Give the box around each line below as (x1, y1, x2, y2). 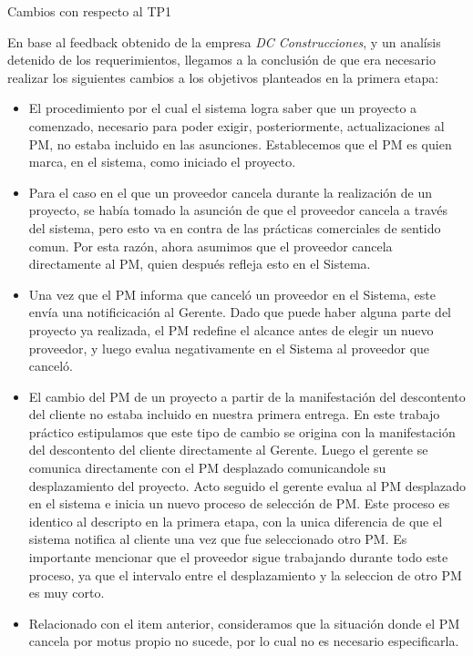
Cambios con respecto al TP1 (7, 2, 172, 20)
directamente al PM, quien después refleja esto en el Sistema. (28, 254, 371, 273)
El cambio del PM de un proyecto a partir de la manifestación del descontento (28, 386, 466, 405)
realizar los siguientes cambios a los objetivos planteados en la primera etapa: (7, 67, 439, 87)
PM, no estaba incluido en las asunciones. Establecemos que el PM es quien (28, 134, 452, 153)
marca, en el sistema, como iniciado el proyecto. (28, 152, 296, 171)
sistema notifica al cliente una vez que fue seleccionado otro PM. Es (28, 529, 407, 548)
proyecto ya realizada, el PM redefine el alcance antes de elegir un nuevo (28, 320, 434, 339)
